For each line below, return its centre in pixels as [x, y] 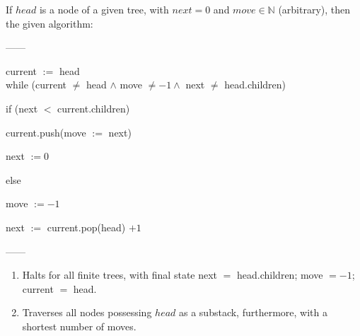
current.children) [94, 108]
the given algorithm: [50, 23]
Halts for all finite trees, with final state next [120, 275]
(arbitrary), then [314, 9]
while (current [36, 85]
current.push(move [46, 132]
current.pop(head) [86, 227]
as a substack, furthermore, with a [253, 312]
